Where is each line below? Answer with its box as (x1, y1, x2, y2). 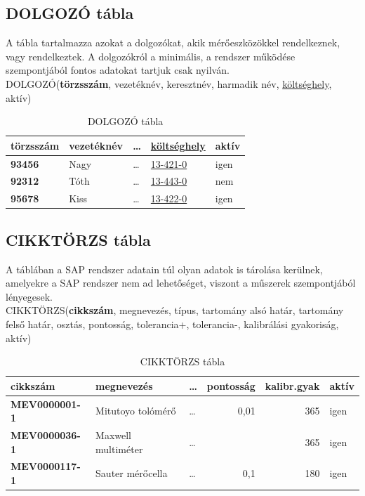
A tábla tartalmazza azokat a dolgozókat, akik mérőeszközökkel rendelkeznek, (6, 35, 340, 50)
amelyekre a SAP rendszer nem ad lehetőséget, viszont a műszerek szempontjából (6, 275, 356, 290)
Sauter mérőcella (95, 466, 168, 481)
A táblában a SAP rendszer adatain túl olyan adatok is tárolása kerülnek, (6, 261, 323, 276)
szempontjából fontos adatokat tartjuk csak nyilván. (6, 63, 230, 77)
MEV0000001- (11, 396, 81, 411)
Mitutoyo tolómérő (95, 403, 176, 418)
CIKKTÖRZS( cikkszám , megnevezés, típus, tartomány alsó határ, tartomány (6, 303, 344, 318)
